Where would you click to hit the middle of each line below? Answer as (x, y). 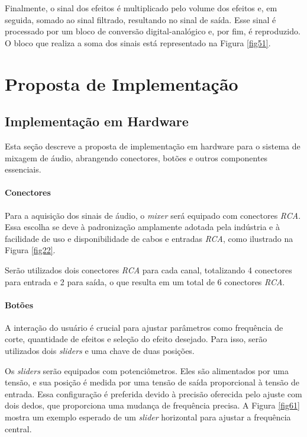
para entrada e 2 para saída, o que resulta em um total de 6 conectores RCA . (145, 281)
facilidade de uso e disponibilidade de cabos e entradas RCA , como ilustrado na (149, 238)
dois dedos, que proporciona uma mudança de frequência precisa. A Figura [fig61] (152, 405)
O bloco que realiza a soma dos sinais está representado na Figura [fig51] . (138, 42)
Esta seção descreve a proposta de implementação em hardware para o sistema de (153, 146)
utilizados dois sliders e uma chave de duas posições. (100, 351)
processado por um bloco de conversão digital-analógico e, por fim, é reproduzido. (153, 31)
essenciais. (23, 169)
